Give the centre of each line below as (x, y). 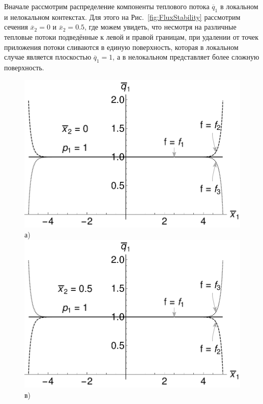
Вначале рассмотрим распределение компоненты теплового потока (107, 6)
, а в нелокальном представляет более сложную (186, 57)
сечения (16, 27)
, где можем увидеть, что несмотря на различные (160, 27)
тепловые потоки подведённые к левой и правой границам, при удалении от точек (131, 36)
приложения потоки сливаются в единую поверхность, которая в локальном (121, 47)
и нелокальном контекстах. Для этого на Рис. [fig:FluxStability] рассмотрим (122, 17)
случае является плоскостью (48, 57)
